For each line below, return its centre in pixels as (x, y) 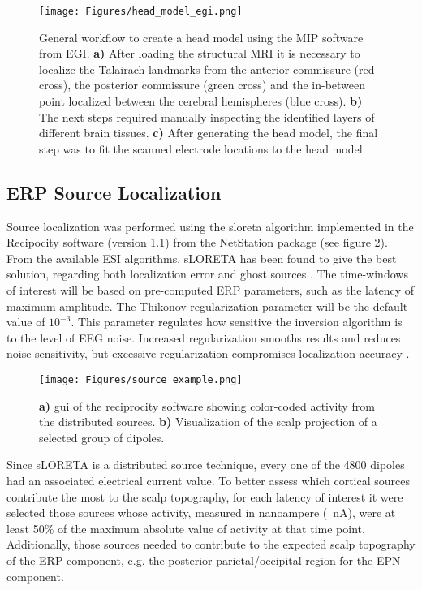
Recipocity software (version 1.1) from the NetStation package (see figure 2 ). (197, 242)
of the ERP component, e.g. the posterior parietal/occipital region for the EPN (204, 560)
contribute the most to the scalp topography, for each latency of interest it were (205, 496)
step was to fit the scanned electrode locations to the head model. (202, 148)
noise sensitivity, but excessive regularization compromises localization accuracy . (208, 353)
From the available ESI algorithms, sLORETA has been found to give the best (202, 258)
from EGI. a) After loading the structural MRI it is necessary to (200, 53)
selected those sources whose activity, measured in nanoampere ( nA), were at (201, 512)
